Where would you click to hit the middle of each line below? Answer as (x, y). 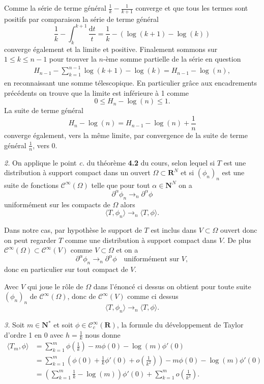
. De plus (237, 240)
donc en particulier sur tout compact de (66, 269)
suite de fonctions (32, 185)
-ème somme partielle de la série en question (172, 59)
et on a (127, 250)
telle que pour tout (121, 185)
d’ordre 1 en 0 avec (34, 334)
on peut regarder (30, 240)
